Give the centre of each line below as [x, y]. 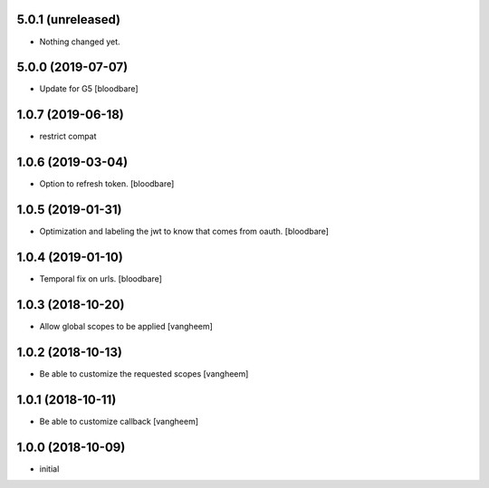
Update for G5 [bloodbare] [89, 89]
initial [49, 469]
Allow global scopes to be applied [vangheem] [126, 326]
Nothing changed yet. [80, 42]
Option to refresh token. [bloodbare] [107, 184]
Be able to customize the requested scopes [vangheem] [144, 373]
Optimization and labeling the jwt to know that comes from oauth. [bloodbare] [184, 232]
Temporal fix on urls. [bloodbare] [101, 279]
